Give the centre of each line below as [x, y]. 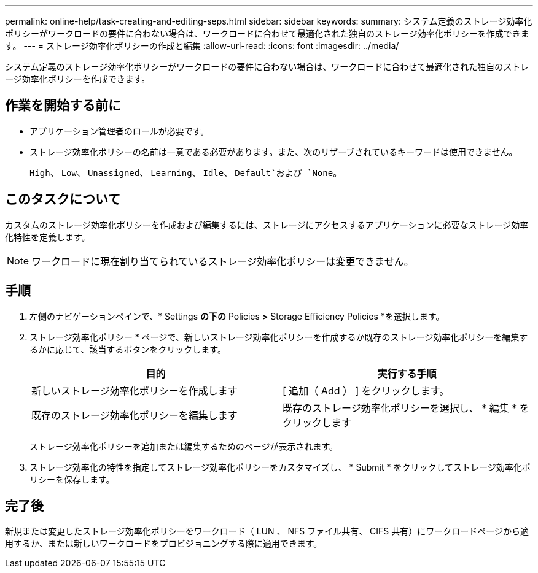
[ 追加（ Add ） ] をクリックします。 [366, 390]
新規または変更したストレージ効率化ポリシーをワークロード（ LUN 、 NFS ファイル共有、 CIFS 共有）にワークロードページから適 [267, 531]
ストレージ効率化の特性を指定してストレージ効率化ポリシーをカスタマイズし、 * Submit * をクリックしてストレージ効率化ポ [280, 467]
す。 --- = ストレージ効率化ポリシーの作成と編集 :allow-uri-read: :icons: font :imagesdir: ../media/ [202, 46]
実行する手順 [407, 373]
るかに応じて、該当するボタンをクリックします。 [128, 349]
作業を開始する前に [63, 106]
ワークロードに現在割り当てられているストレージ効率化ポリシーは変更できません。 [223, 261]
